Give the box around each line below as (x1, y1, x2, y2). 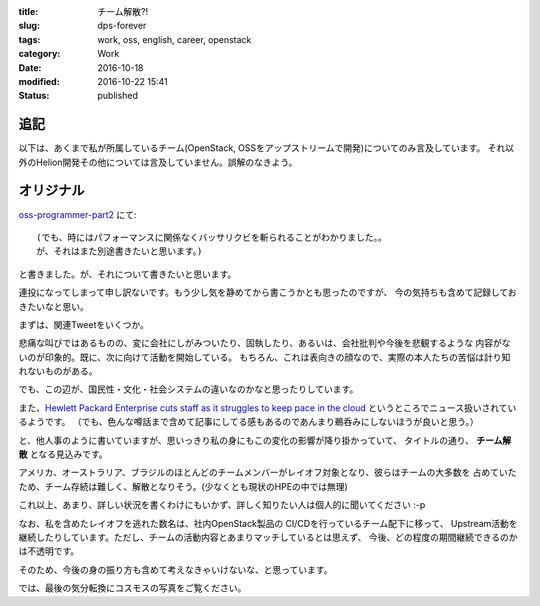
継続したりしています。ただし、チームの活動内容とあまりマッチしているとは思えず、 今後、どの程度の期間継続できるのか (18, 531, 519, 543)
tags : (18, 33, 41, 45)
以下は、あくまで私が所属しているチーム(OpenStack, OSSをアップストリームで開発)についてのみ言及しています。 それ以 (18, 142, 515, 154)
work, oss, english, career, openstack (97, 33, 252, 45)
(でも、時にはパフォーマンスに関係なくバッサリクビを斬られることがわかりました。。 (36, 231, 387, 243)
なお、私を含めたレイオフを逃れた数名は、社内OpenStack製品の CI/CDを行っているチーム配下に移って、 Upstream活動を (18, 517, 519, 529)
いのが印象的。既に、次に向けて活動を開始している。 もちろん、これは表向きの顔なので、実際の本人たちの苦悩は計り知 (18, 351, 511, 363)
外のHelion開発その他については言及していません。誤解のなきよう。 (18, 156, 298, 168)
